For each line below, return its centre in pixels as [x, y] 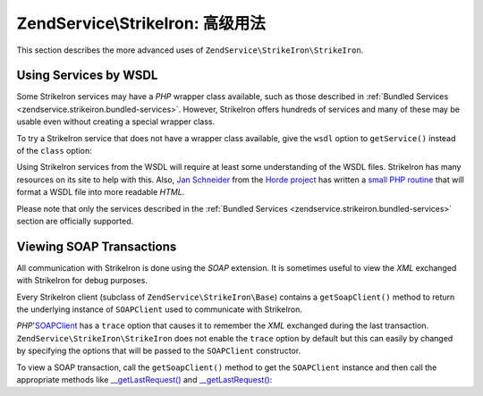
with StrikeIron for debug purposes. [82, 281]
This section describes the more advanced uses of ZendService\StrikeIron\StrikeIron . [190, 50]
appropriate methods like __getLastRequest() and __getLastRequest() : [144, 379]
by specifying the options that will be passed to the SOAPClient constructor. [159, 351]
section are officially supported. [75, 221]
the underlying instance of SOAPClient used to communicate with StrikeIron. [160, 309]
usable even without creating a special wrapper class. [115, 122]
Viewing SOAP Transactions [97, 246]
